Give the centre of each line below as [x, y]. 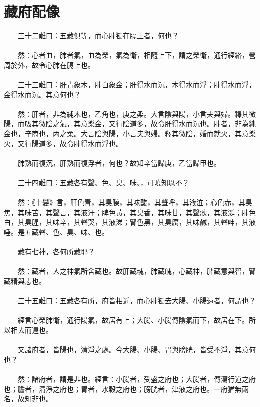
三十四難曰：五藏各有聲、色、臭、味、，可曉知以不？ [103, 183]
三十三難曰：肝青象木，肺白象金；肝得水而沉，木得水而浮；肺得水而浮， [137, 84]
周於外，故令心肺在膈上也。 [49, 64]
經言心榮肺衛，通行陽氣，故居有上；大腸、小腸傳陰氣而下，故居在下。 [133, 320]
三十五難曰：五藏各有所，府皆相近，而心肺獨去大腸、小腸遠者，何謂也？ [137, 300]
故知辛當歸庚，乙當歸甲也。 [175, 163]
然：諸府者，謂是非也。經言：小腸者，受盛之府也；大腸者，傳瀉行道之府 [137, 379]
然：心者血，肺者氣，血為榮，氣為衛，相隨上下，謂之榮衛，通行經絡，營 [137, 55]
